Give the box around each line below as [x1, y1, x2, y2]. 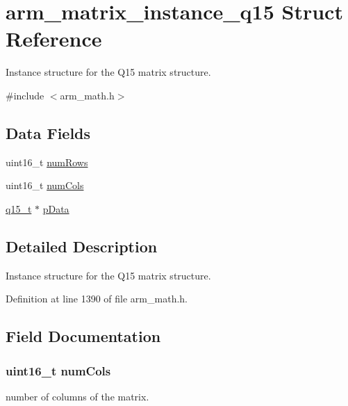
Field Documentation [6, 325, 161, 347]
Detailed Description [6, 235, 158, 257]
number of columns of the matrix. [6, 389, 149, 403]
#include [6, 88, 44, 102]
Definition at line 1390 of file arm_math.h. [6, 291, 188, 306]
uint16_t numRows [6, 154, 88, 169]
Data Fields [6, 122, 91, 143]
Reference [6, 24, 102, 53]
